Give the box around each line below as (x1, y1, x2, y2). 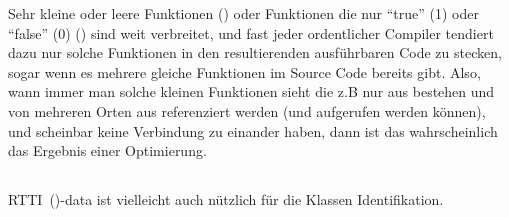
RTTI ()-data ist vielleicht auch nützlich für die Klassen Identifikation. (8, 189, 444, 210)
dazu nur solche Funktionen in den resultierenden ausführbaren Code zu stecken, (8, 42, 502, 63)
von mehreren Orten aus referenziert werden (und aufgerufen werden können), (8, 100, 486, 121)
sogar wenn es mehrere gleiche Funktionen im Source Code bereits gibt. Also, (8, 61, 481, 82)
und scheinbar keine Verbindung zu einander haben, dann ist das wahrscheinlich (8, 120, 498, 141)
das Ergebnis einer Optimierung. (8, 140, 207, 161)
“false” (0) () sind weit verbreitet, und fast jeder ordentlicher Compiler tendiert (8, 22, 494, 43)
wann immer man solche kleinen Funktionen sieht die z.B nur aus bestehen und (8, 81, 495, 102)
